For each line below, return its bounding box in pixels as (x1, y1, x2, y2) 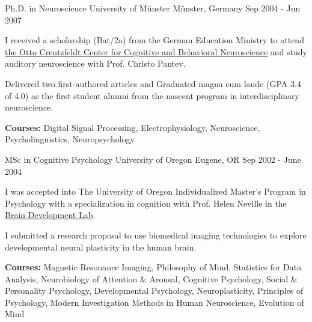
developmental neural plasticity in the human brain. (5, 240, 197, 253)
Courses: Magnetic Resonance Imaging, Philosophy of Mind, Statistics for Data (5, 261, 302, 273)
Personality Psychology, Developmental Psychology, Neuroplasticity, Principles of (5, 284, 304, 297)
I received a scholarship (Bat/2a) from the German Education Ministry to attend (5, 34, 304, 46)
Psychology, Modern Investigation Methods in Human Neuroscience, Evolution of (5, 296, 304, 308)
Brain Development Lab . (5, 208, 96, 221)
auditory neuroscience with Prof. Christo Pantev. (5, 57, 186, 70)
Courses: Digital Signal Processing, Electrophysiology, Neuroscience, (5, 121, 260, 133)
